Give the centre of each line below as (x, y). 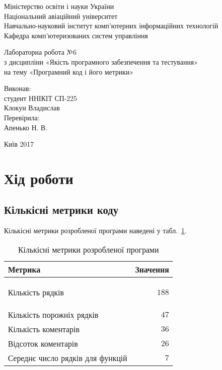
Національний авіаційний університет (61, 16)
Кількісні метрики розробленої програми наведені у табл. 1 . (95, 231)
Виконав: (18, 88)
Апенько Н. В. (26, 127)
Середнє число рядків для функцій (68, 358)
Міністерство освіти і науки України (59, 6)
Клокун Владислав (32, 108)
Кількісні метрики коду (61, 210)
